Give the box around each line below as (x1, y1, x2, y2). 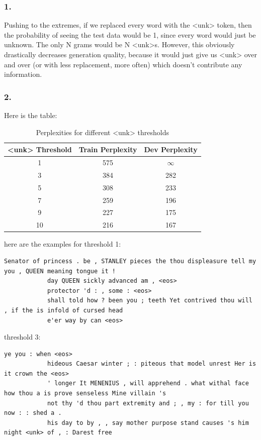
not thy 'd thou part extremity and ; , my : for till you (47, 399, 249, 407)
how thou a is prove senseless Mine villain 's (4, 390, 166, 397)
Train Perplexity (78, 144, 137, 155)
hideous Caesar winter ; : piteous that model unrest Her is (47, 360, 256, 368)
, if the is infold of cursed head (4, 306, 123, 314)
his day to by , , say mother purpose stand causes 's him (47, 419, 249, 426)
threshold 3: (4, 332, 41, 342)
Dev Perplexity (144, 144, 198, 155)
